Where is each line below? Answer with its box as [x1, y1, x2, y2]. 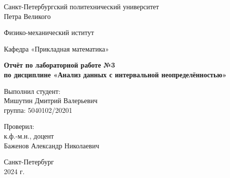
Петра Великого [4, 11, 51, 21]
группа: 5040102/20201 [4, 105, 73, 115]
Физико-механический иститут [4, 27, 94, 37]
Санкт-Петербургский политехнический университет [4, 1, 159, 11]
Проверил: [4, 121, 35, 131]
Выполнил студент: [4, 86, 60, 96]
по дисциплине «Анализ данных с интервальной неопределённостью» [4, 69, 227, 79]
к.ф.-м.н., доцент [4, 130, 54, 141]
